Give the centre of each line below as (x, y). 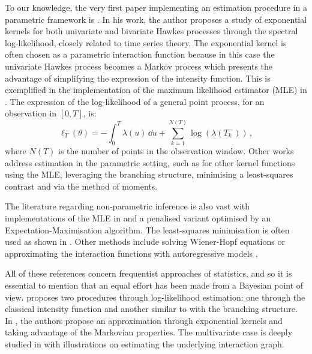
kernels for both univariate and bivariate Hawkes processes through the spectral (151, 31)
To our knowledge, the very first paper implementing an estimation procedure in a (156, 7)
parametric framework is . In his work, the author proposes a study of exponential (156, 19)
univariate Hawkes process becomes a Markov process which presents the (139, 66)
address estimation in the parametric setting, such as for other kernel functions (150, 162)
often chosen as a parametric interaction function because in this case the (140, 54)
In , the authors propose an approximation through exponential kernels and (144, 320)
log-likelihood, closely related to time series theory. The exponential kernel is (146, 42)
